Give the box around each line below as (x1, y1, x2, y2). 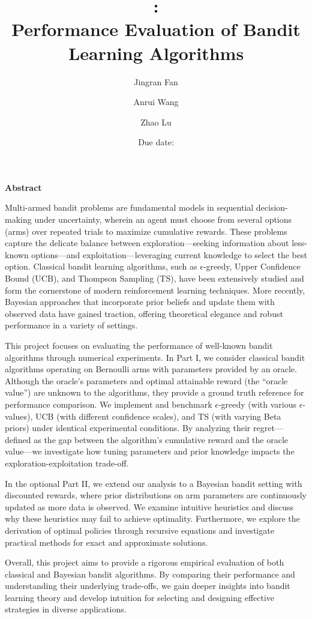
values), (5, 409, 33, 422)
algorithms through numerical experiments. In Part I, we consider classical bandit (5, 351, 305, 363)
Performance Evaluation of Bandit (11, 17, 301, 41)
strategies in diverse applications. (5, 603, 127, 615)
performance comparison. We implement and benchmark (5, 397, 212, 410)
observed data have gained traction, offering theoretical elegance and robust (5, 307, 283, 319)
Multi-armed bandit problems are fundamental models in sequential (5, 201, 254, 214)
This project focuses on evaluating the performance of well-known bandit (5, 339, 273, 351)
